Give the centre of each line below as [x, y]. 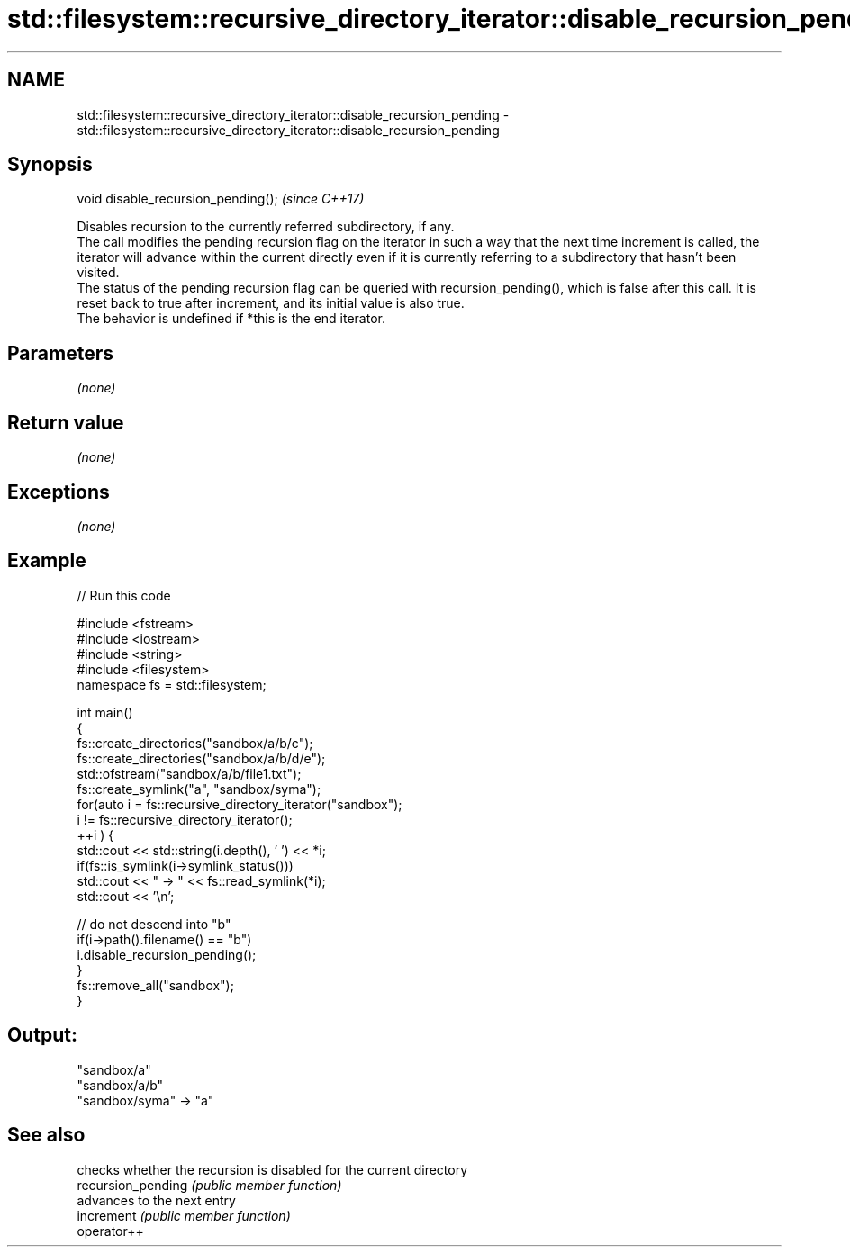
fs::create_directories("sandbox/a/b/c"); [195, 743]
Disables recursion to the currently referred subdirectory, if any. [266, 227]
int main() [105, 712]
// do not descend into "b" [154, 924]
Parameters [60, 353]
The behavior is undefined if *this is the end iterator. [231, 319]
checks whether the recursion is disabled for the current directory [272, 1169]
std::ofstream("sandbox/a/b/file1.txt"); [189, 773]
